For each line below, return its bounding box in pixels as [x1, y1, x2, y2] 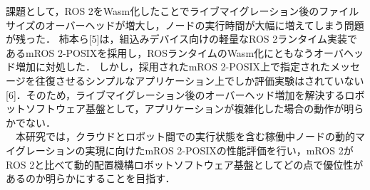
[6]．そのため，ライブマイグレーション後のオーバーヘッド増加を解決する [6, 87, 345, 102]
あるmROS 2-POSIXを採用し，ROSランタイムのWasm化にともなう [6, 45, 314, 60]
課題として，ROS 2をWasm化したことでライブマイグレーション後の [6, 4, 319, 18]
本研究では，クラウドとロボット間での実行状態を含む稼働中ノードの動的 [15, 129, 355, 144]
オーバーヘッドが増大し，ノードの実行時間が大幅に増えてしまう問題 [45, 17, 364, 32]
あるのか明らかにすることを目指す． [6, 171, 175, 186]
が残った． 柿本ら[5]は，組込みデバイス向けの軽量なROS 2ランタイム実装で [6, 31, 357, 46]
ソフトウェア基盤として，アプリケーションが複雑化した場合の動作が [25, 101, 344, 116]
